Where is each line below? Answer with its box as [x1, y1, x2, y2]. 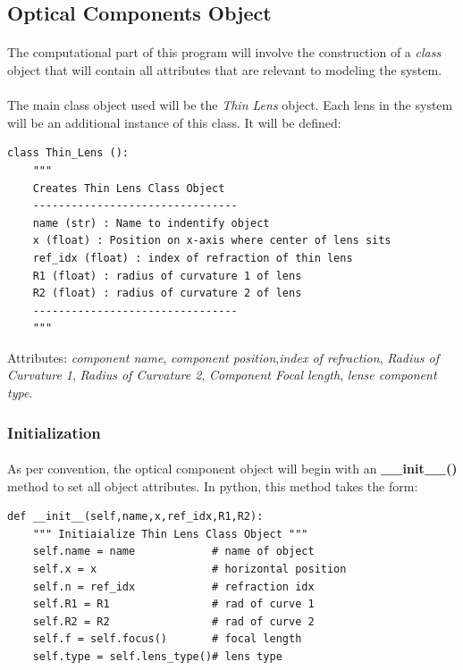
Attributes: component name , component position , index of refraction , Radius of [7, 348, 439, 366]
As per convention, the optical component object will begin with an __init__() [7, 459, 458, 478]
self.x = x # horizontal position [32, 563, 347, 576]
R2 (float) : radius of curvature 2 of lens [32, 287, 302, 300]
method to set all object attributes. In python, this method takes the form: [7, 476, 418, 495]
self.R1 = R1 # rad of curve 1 [32, 598, 315, 611]
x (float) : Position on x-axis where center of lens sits [32, 234, 391, 247]
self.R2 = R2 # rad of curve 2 [32, 615, 315, 628]
